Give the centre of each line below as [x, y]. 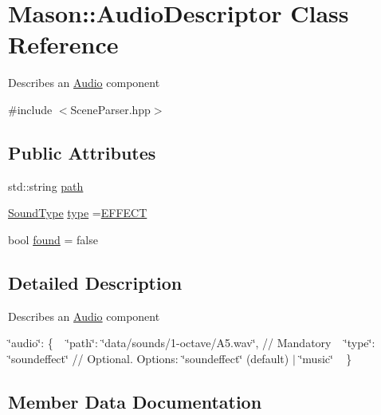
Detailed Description [95, 282]
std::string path [46, 186]
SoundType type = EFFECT [78, 213]
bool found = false [53, 239]
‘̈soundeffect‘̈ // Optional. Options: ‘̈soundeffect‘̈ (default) [149, 358]
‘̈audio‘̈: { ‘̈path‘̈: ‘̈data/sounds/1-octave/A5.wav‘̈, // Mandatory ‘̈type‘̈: [192, 343]
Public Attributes [82, 152]
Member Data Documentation [135, 401]
